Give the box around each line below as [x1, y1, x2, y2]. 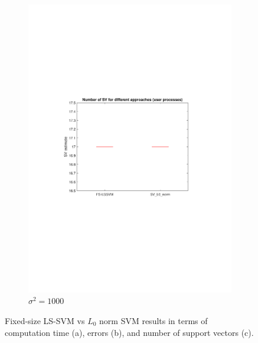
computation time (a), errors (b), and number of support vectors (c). [5, 326, 254, 338]
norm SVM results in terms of [99, 314, 208, 326]
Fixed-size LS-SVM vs [5, 314, 85, 326]
